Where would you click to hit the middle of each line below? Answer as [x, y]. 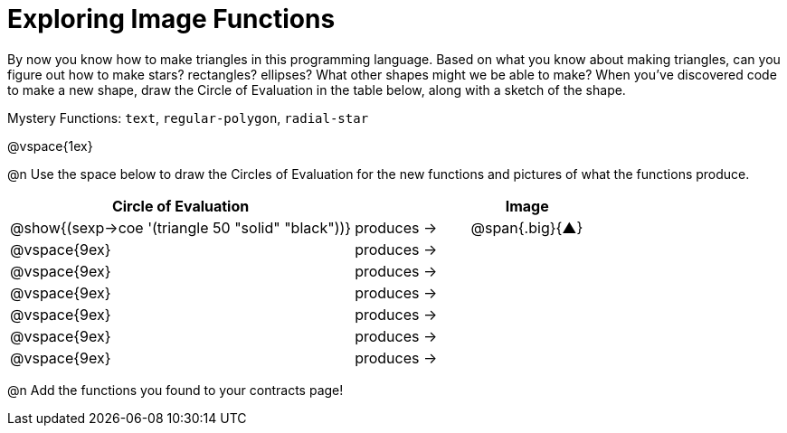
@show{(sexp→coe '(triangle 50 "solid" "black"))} [181, 227]
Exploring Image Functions [171, 19]
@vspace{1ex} [50, 146]
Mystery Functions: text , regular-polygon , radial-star [188, 118]
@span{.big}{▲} [527, 227]
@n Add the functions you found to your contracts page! [175, 390]
